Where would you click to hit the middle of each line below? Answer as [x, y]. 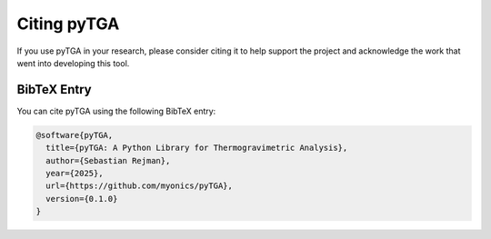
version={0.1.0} [82, 199]
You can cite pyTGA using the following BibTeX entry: [116, 111]
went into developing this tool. [73, 63]
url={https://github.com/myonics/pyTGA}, [140, 186]
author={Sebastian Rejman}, [108, 160]
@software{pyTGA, [75, 135]
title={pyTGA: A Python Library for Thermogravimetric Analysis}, [197, 148]
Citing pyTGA [68, 24]
